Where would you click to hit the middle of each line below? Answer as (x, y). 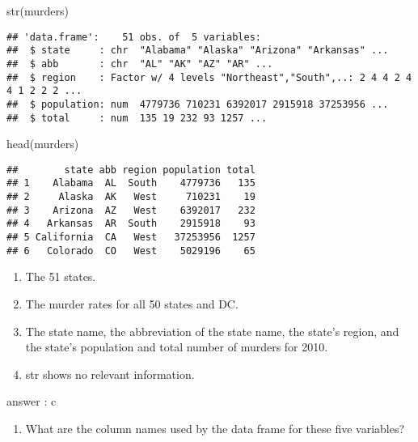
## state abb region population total (131, 170)
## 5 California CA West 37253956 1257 (131, 238)
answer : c (32, 401)
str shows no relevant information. (110, 374)
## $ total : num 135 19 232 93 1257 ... (137, 118)
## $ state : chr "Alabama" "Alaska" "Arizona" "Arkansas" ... (198, 51)
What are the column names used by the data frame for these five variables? (215, 428)
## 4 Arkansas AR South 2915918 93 (131, 224)
